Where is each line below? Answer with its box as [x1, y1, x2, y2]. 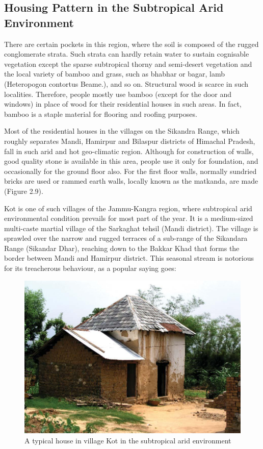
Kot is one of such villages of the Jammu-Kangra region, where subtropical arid [4, 203, 252, 213]
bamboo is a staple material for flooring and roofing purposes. [4, 108, 197, 119]
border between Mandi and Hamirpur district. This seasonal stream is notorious [4, 253, 254, 263]
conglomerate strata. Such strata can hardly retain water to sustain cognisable [4, 48, 249, 59]
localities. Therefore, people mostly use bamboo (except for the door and [4, 88, 232, 99]
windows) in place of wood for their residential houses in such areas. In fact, [4, 98, 242, 109]
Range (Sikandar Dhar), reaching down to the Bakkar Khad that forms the [4, 242, 240, 253]
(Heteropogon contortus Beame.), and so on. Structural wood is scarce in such [4, 78, 249, 89]
